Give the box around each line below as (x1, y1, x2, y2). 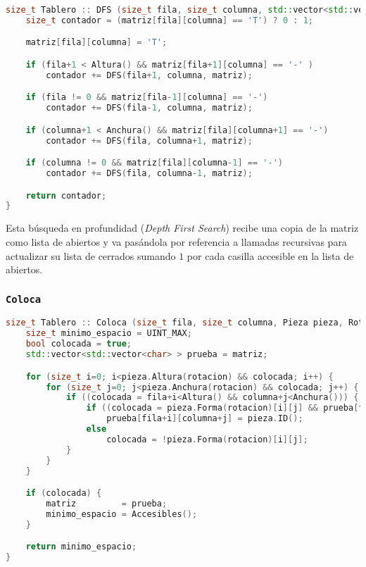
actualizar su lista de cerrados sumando (6, 248, 176, 263)
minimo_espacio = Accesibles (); (46, 509, 198, 519)
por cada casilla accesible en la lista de (187, 248, 354, 263)
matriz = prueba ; (46, 498, 168, 509)
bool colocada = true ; (25, 339, 132, 349)
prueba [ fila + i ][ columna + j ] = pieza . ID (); (106, 413, 303, 424)
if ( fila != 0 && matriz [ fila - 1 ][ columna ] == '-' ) (25, 92, 268, 103)
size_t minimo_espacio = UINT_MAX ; (25, 328, 192, 339)
